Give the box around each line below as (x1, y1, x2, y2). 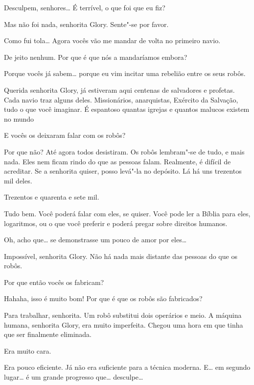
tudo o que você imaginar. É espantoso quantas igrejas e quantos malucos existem (4, 104, 250, 114)
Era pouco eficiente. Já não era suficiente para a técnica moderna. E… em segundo (4, 362, 251, 372)
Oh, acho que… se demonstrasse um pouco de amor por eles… (4, 234, 187, 245)
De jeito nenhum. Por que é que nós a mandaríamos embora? (4, 51, 187, 62)
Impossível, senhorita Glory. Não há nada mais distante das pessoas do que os (4, 251, 237, 261)
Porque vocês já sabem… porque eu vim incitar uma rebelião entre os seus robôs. (4, 68, 246, 78)
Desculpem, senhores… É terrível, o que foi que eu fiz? (4, 2, 165, 12)
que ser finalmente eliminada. (4, 329, 92, 339)
